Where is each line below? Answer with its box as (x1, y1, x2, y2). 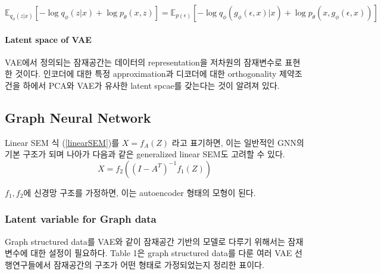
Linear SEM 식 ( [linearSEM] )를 (5, 136, 120, 148)
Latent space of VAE (5, 33, 92, 45)
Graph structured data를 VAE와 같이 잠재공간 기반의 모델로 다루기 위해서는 (5, 235, 285, 247)
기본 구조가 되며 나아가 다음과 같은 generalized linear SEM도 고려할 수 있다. (5, 148, 285, 160)
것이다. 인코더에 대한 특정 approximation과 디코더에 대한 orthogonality (15, 67, 277, 80)
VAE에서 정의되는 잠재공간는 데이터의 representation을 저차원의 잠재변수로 (5, 55, 282, 68)
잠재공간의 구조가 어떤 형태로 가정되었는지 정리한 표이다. (53, 258, 264, 270)
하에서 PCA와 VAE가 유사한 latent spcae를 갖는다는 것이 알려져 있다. (23, 79, 280, 91)
